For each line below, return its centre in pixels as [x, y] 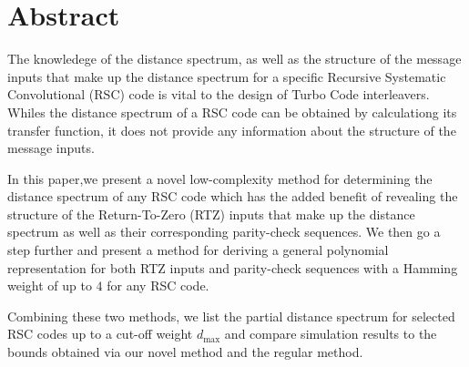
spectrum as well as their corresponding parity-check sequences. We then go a [224, 232]
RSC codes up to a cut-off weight [100, 334]
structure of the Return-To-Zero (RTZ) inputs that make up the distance [211, 214]
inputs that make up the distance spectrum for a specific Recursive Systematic [227, 76]
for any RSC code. [158, 285]
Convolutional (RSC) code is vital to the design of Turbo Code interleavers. [219, 94]
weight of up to [50, 285]
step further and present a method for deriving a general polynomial [198, 250]
